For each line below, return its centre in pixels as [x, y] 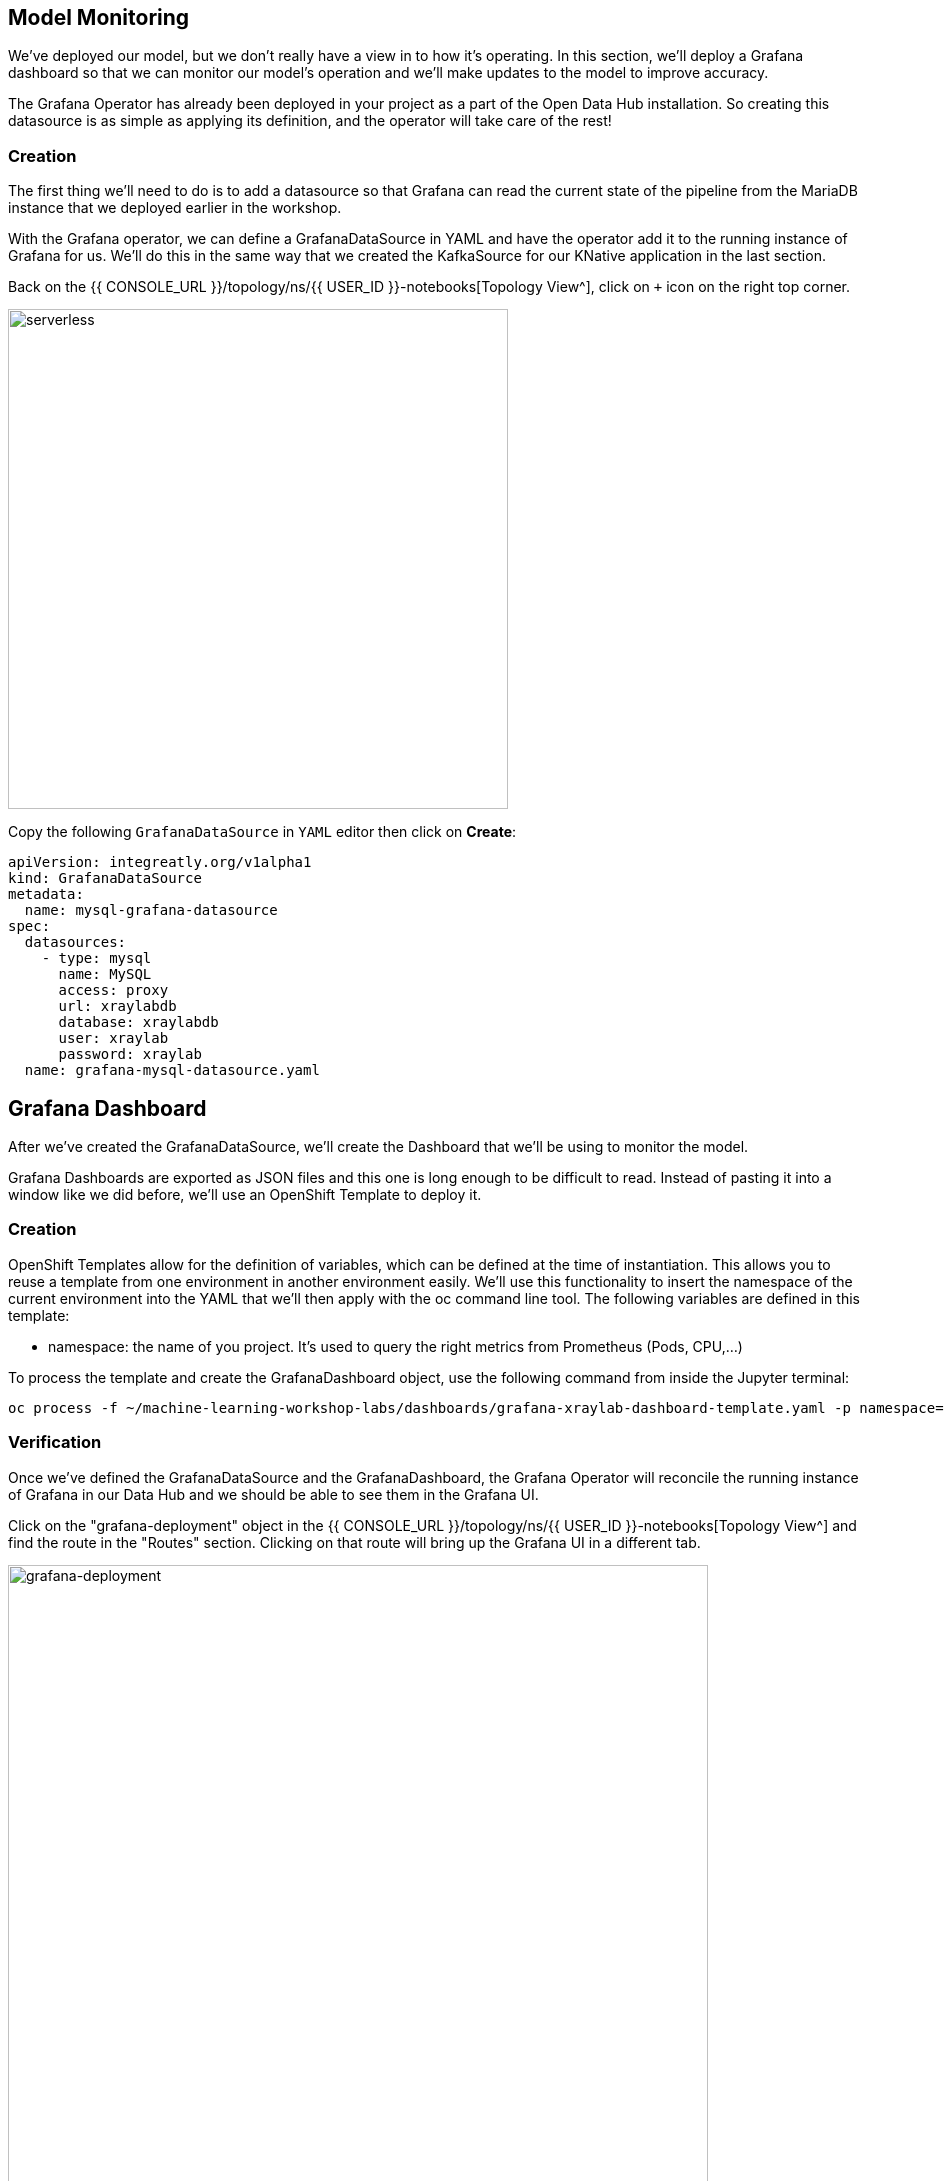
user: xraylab [113, 1038]
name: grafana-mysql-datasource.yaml [172, 1070]
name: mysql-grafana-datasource [151, 910]
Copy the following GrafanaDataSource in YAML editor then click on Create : [262, 832]
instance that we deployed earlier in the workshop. [175, 208]
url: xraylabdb [117, 1006]
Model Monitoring [99, 17]
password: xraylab [130, 1054]
